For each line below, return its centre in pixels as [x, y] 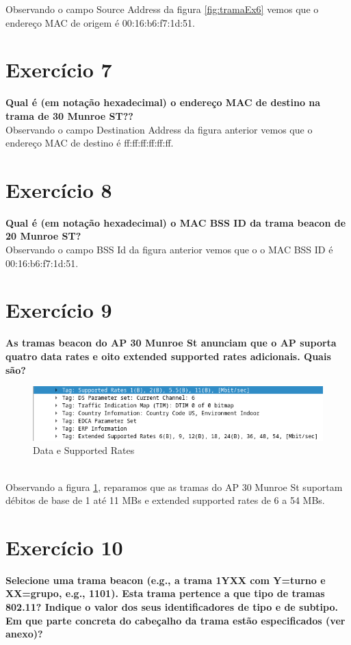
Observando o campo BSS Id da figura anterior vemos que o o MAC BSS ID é [169, 249]
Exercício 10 [64, 547]
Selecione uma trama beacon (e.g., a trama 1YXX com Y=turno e [166, 580]
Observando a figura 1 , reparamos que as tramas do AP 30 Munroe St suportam [174, 486]
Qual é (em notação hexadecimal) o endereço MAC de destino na [163, 102]
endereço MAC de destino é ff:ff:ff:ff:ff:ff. [90, 143]
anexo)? [24, 634]
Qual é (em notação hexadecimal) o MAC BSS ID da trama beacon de [176, 222]
